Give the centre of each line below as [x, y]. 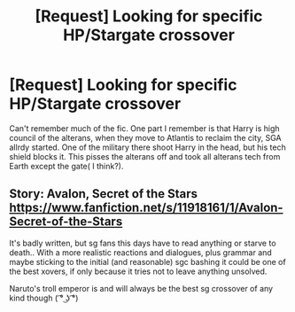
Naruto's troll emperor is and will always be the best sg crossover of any [141, 288]
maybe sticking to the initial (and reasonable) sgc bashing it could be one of [147, 261]
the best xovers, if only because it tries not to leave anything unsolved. [138, 271]
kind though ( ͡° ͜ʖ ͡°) [44, 298]
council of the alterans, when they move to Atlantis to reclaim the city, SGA [145, 137]
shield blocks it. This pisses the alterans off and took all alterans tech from [145, 156]
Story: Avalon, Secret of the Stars [103, 194]
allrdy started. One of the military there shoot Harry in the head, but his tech [147, 147]
